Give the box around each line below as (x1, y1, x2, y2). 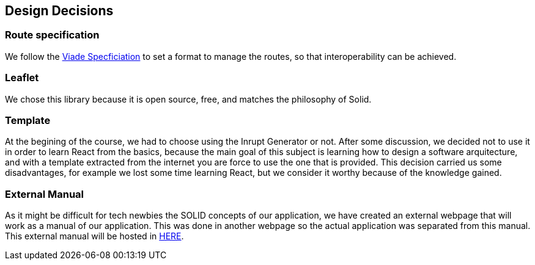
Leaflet (5, 71, 39, 84)
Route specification (5, 29, 100, 42)
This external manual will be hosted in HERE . (5, 231, 184, 242)
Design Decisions (5, 3, 114, 18)
